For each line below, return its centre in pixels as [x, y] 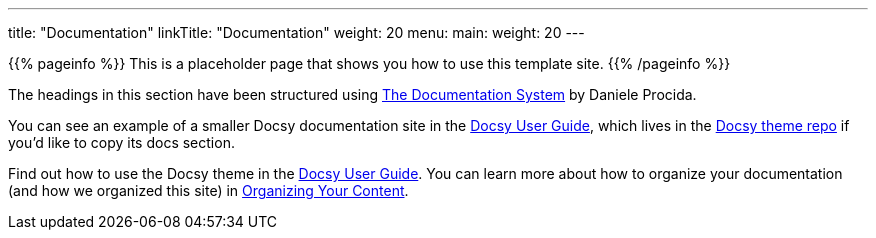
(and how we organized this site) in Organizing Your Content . [208, 190]
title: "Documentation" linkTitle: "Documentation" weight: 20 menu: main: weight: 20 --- [296, 32]
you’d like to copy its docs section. [121, 142]
